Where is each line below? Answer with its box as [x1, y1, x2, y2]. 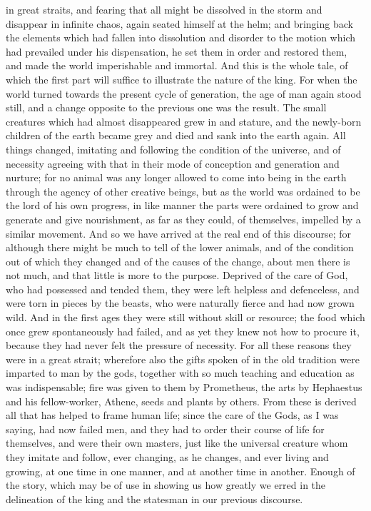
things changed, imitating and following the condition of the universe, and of [6, 141, 341, 156]
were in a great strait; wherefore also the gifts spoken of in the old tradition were [6, 351, 360, 366]
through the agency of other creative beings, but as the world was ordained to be [6, 183, 360, 198]
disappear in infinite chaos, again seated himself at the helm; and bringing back [6, 16, 353, 31]
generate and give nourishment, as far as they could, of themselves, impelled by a [6, 211, 361, 226]
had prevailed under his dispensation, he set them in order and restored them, [6, 44, 347, 59]
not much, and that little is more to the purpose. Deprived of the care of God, [6, 268, 348, 283]
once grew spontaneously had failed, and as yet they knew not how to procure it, [6, 323, 360, 338]
